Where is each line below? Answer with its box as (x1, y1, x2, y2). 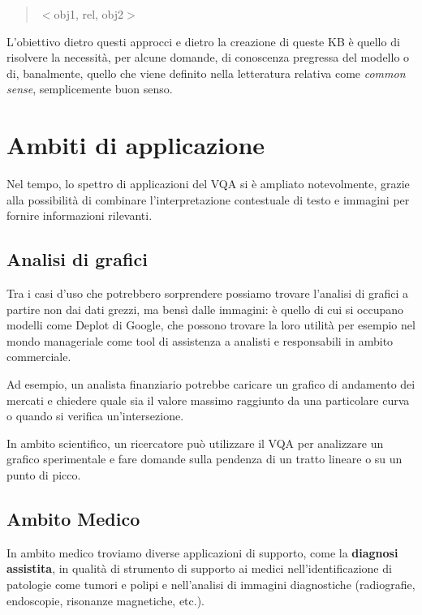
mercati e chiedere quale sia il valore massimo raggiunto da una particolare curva (6, 391, 410, 408)
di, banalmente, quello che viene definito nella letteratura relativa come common (6, 64, 406, 81)
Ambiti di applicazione (6, 128, 265, 161)
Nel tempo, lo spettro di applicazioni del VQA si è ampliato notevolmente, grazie (6, 175, 410, 192)
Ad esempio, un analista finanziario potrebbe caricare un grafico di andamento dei (6, 376, 416, 393)
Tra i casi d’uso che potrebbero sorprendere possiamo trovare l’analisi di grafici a (6, 285, 409, 302)
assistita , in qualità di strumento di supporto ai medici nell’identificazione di (6, 560, 392, 577)
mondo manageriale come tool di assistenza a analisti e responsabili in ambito (6, 332, 394, 349)
